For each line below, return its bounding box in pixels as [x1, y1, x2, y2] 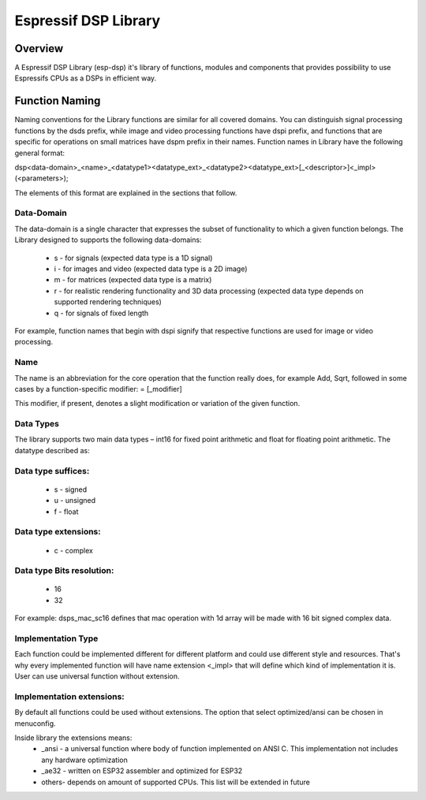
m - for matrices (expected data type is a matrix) [54, 275, 212, 285]
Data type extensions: [14, 527, 102, 538]
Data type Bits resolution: [14, 565, 114, 576]
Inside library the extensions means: [14, 733, 133, 742]
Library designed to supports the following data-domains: [14, 235, 202, 244]
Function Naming [14, 95, 101, 108]
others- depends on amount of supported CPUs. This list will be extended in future [41, 777, 311, 787]
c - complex [54, 545, 94, 555]
